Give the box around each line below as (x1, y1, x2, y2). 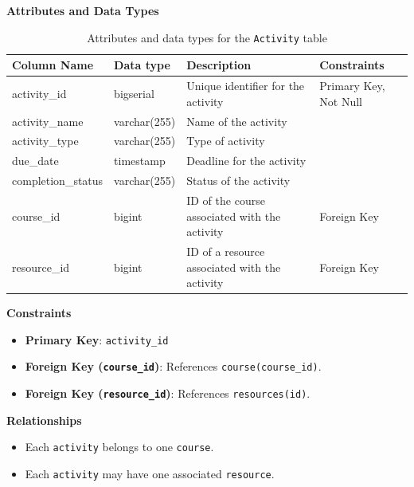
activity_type (12, 132, 79, 149)
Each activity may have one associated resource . (25, 465, 275, 482)
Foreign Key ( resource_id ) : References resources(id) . (25, 385, 310, 402)
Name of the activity (186, 112, 287, 129)
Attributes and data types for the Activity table (87, 29, 327, 45)
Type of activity (186, 132, 265, 149)
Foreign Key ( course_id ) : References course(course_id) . (25, 358, 322, 375)
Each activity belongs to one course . (25, 438, 214, 455)
